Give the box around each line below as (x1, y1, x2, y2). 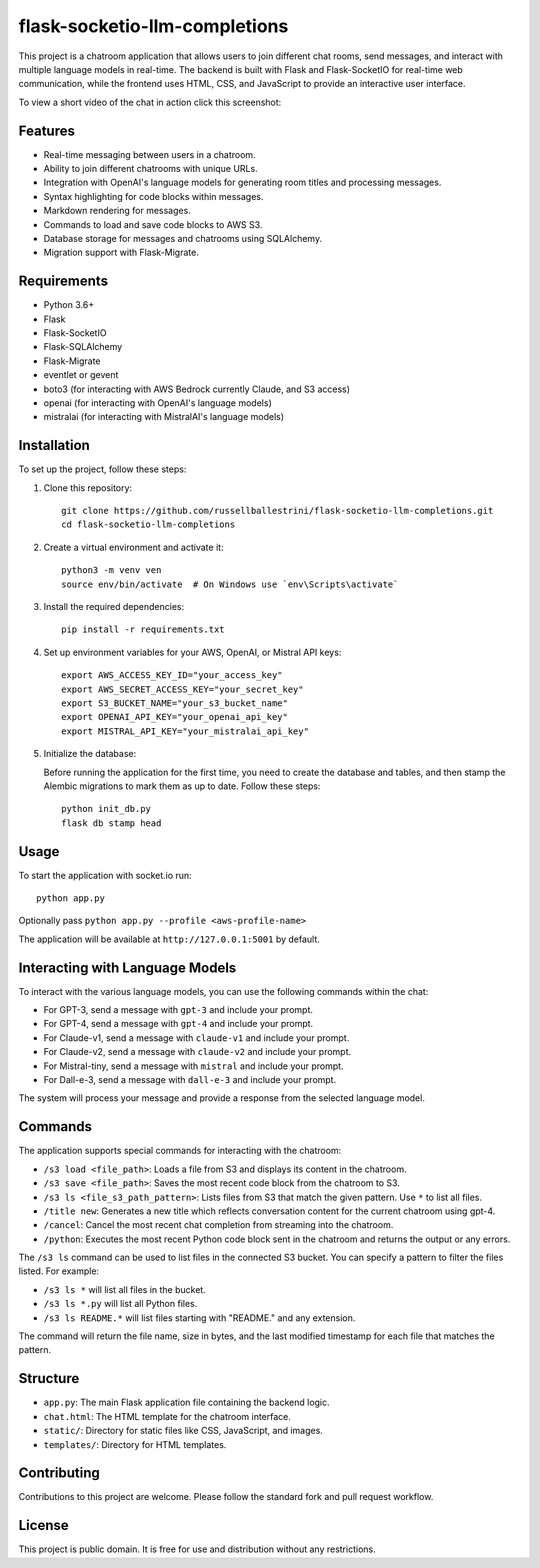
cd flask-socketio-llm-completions (61, 519, 236, 530)
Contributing (18, 1465, 100, 1482)
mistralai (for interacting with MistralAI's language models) (43, 411, 285, 423)
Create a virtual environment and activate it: (43, 541, 224, 553)
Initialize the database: (43, 748, 137, 760)
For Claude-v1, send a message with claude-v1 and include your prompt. (43, 1031, 350, 1044)
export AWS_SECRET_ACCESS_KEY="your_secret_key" (61, 683, 304, 695)
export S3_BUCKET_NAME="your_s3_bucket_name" (61, 697, 289, 709)
